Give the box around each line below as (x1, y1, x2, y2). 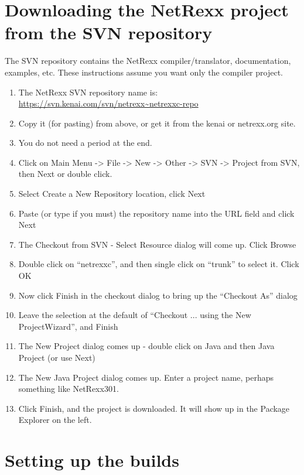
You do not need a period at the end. (18, 136, 152, 149)
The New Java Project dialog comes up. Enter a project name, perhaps (18, 371, 274, 383)
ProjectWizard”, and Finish (18, 320, 118, 332)
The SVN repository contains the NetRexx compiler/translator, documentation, (5, 54, 291, 67)
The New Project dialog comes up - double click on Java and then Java (18, 340, 275, 352)
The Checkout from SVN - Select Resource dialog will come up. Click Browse (18, 238, 296, 250)
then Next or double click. (18, 168, 112, 180)
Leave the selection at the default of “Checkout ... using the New (18, 309, 251, 321)
